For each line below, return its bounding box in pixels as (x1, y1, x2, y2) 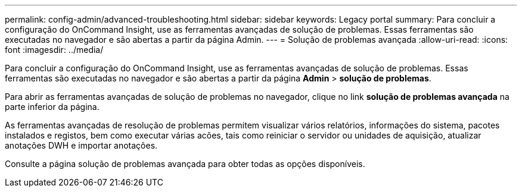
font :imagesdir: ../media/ (5, 45, 104, 55)
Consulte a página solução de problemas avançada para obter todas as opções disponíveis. (5, 159, 365, 169)
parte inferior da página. (5, 102, 100, 112)
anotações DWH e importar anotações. (5, 140, 158, 150)
